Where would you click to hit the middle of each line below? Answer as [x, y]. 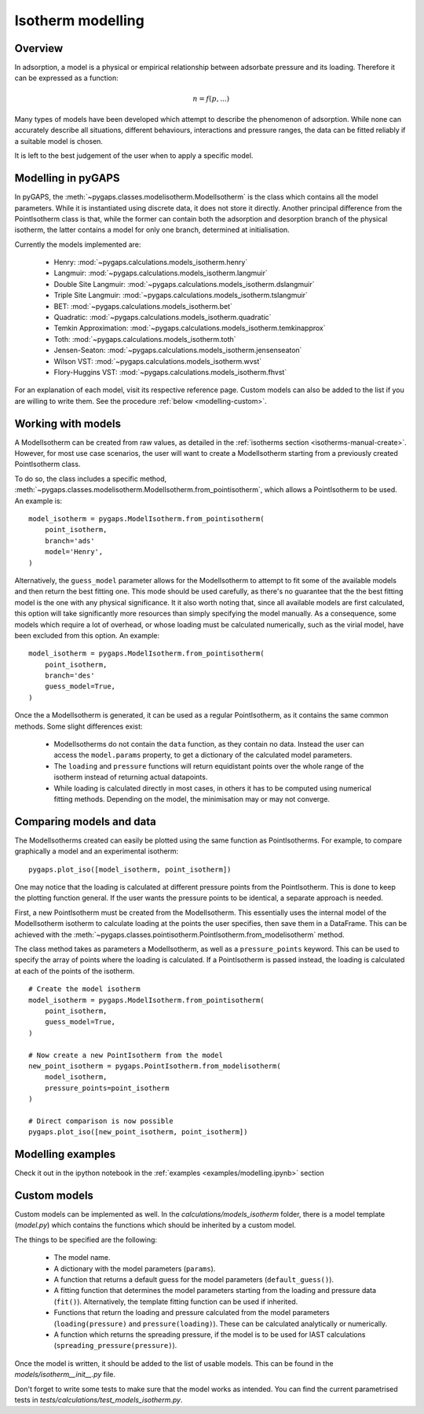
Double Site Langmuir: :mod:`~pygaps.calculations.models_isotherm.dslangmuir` [184, 284]
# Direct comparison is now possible [101, 1121]
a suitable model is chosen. [59, 141]
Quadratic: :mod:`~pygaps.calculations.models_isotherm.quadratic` [163, 318]
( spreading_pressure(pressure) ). [115, 1346]
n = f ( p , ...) [211, 99]
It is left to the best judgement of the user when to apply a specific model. [134, 156]
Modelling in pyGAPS [67, 178]
